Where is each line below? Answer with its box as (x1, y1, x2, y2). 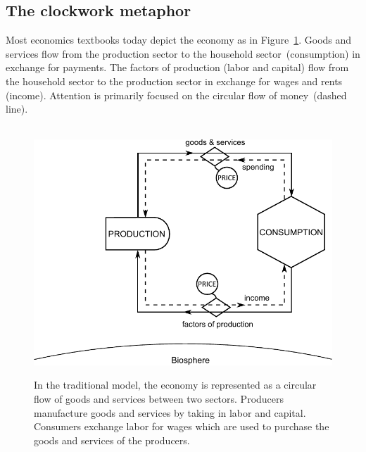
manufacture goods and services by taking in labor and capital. (34, 405, 306, 420)
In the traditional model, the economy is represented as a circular (34, 377, 317, 392)
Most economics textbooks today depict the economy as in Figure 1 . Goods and (6, 32, 352, 47)
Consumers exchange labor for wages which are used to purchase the (34, 419, 329, 434)
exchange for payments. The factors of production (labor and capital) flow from (6, 60, 349, 75)
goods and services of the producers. (34, 432, 190, 447)
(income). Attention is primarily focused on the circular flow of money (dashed (6, 87, 347, 102)
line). (6, 101, 28, 116)
